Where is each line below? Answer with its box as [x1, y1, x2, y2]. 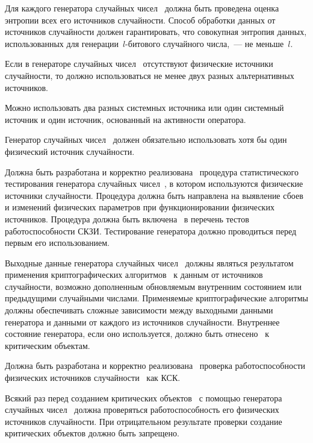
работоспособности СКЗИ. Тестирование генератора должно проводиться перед [5, 224, 297, 237]
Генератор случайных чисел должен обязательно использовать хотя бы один [5, 133, 287, 146]
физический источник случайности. [5, 145, 135, 157]
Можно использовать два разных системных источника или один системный [5, 101, 284, 114]
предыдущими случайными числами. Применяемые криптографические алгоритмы [5, 292, 308, 304]
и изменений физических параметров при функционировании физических [5, 201, 274, 213]
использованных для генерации [5, 37, 119, 49]
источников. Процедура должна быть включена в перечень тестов [5, 212, 249, 225]
